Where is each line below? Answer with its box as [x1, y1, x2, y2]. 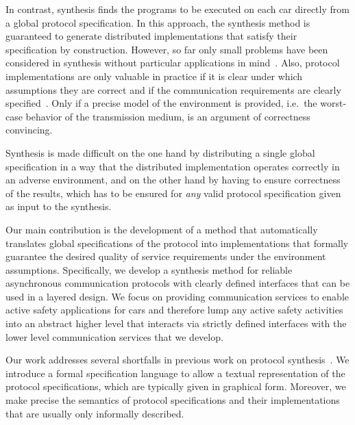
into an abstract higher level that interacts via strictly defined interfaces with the [5, 316, 347, 331]
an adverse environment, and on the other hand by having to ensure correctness [5, 172, 341, 187]
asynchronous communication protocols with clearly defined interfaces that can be [5, 276, 350, 290]
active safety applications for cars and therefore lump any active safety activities [5, 302, 343, 317]
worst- [320, 96, 347, 110]
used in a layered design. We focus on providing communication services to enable [5, 289, 349, 303]
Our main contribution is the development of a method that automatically [5, 222, 318, 236]
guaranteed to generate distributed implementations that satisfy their [5, 29, 297, 43]
